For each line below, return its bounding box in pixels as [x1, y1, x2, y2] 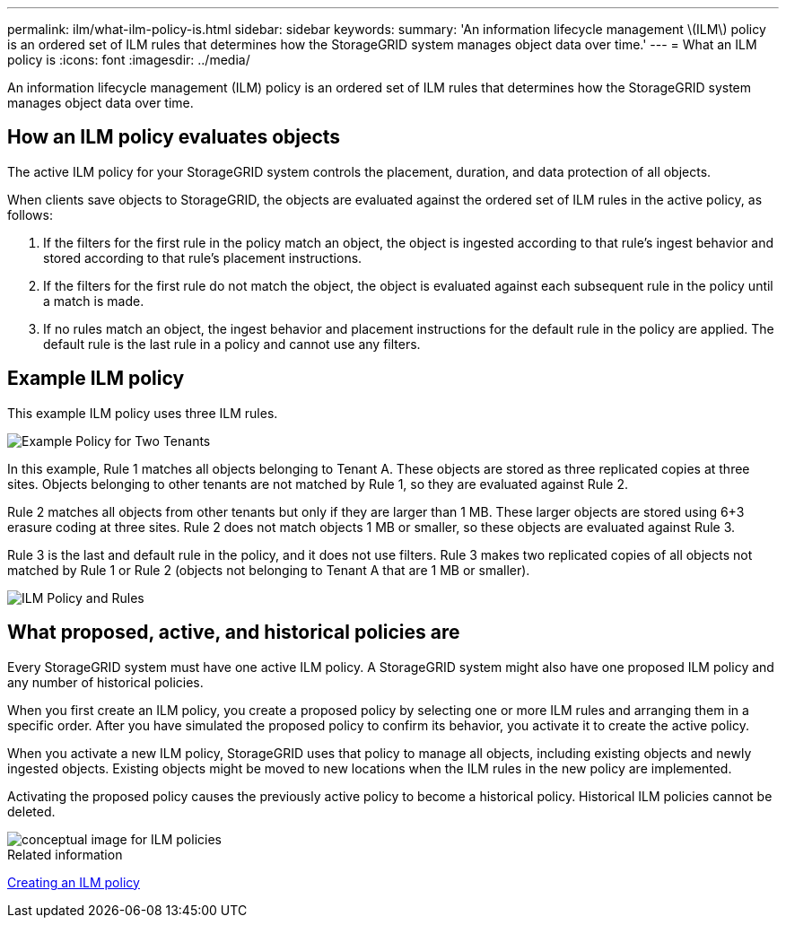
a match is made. [43, 292, 144, 309]
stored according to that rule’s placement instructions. [43, 249, 362, 266]
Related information [7, 846, 123, 862]
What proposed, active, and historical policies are [7, 621, 460, 644]
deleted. [7, 803, 56, 819]
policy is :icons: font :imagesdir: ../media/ [7, 52, 250, 67]
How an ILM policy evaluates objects [7, 126, 341, 149]
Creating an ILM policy [7, 874, 140, 890]
